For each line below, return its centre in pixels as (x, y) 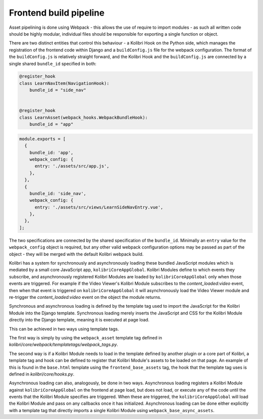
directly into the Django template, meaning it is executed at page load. (79, 320)
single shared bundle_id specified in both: (53, 63)
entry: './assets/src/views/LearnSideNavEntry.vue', (99, 207)
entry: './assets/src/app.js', (72, 166)
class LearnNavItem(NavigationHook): (64, 83)
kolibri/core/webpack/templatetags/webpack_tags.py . (64, 345)
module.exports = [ (42, 139)
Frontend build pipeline (57, 13)
